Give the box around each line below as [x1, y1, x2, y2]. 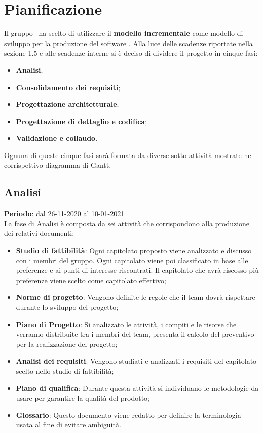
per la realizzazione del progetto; [16, 338, 118, 349]
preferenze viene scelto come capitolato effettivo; [16, 274, 166, 285]
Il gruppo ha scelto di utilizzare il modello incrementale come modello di [4, 28, 243, 38]
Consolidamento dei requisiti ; [16, 82, 121, 92]
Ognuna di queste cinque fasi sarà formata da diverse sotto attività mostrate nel [4, 149, 253, 160]
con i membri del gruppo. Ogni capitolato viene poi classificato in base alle [16, 255, 248, 265]
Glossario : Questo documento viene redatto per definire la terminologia [16, 409, 241, 420]
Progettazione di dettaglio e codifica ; [16, 115, 147, 126]
